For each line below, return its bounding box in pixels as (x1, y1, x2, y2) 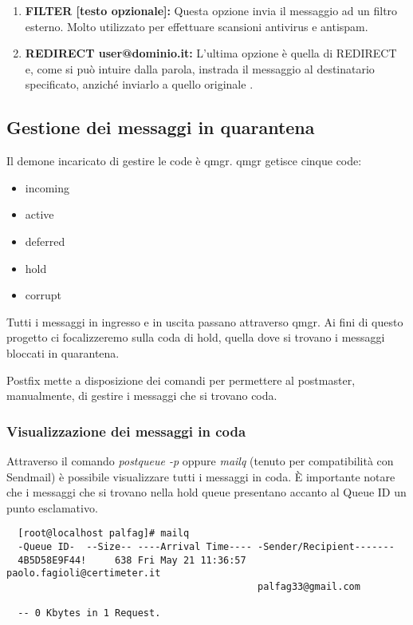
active (25, 206, 54, 223)
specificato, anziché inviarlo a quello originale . (25, 76, 254, 93)
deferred (25, 232, 65, 249)
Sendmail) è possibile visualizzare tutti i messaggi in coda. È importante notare (6, 468, 395, 485)
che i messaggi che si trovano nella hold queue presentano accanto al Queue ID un (6, 484, 407, 500)
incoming (25, 179, 70, 196)
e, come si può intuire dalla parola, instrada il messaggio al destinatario (25, 60, 375, 77)
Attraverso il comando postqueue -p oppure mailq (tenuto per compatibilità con (6, 452, 394, 469)
